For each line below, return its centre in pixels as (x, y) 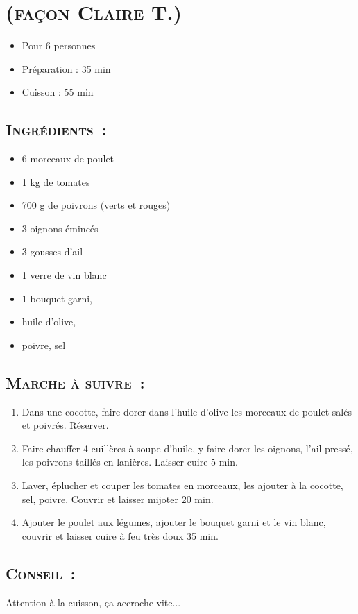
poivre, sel (44, 344)
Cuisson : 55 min (58, 92)
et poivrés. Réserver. (65, 425)
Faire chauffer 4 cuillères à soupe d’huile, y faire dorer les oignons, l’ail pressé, (187, 448)
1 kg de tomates (56, 181)
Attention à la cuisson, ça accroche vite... (93, 602)
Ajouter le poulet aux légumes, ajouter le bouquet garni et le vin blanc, (174, 522)
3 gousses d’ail (52, 251)
